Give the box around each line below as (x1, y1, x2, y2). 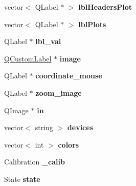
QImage (4, 105, 29, 115)
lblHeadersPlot (78, 2, 132, 12)
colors (58, 139, 79, 150)
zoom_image (35, 87, 82, 98)
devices (67, 122, 93, 133)
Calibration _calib (4, 156, 65, 167)
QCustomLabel (4, 53, 52, 64)
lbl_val (35, 36, 61, 47)
